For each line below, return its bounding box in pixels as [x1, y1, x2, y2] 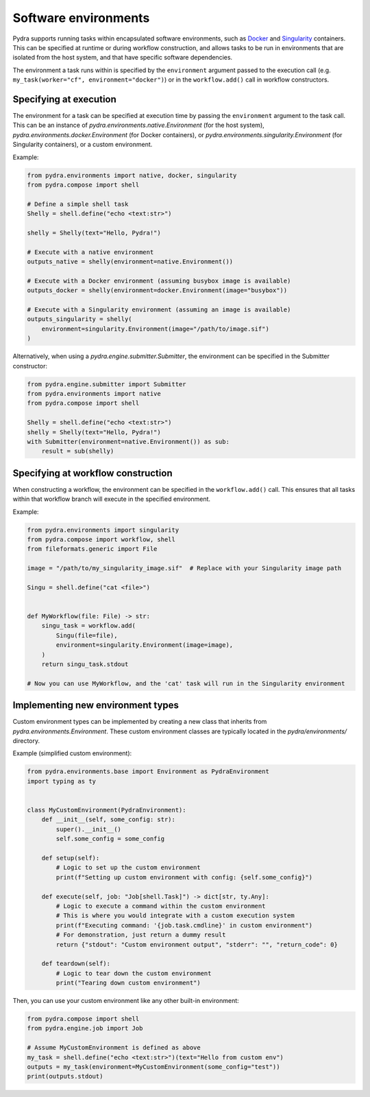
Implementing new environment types [12, 700, 180, 711]
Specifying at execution [12, 93, 116, 105]
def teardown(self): [41, 960, 111, 967]
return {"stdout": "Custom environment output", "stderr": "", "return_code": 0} [56, 941, 338, 948]
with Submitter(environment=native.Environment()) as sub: [27, 438, 230, 445]
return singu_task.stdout [41, 661, 129, 668]
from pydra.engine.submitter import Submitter [27, 380, 186, 388]
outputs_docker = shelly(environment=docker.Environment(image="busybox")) [27, 287, 288, 294]
